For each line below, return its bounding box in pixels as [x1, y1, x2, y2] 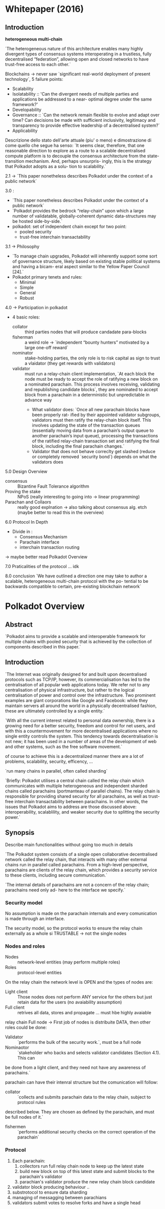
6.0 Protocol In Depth [5, 519, 48, 525]
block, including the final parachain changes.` [32, 443, 125, 449]
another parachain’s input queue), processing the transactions [32, 433, 159, 438]
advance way [24, 397, 52, 403]
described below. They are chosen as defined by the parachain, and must [5, 1109, 155, 1115]
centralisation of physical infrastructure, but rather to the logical [5, 687, 135, 693]
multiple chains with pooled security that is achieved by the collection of [5, 639, 152, 644]
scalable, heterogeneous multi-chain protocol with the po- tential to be [5, 578, 149, 584]
